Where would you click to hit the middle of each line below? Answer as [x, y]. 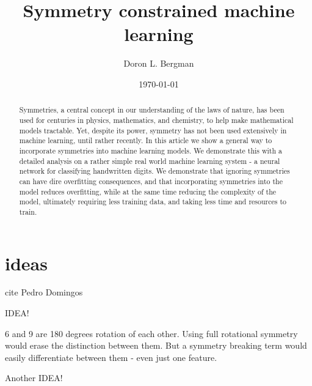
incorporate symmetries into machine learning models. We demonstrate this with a [151, 150]
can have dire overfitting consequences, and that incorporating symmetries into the [151, 181]
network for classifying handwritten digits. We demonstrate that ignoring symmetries [154, 171]
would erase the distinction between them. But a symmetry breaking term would [156, 345]
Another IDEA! [34, 378]
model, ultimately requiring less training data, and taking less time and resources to [153, 202]
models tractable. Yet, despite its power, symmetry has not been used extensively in [153, 130]
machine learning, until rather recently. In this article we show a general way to [146, 140]
